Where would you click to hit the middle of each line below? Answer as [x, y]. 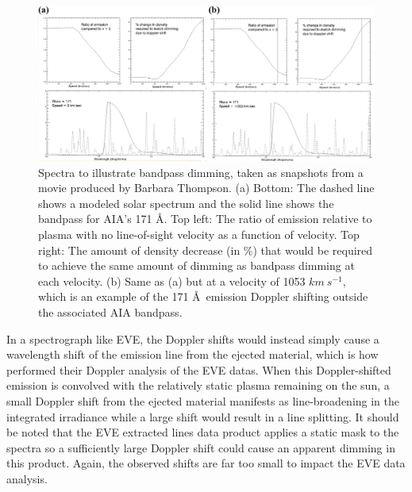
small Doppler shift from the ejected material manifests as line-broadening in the [203, 400]
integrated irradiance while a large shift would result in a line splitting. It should [203, 416]
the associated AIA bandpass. [110, 311]
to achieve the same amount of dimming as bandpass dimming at [196, 265]
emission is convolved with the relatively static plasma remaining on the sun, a [198, 385]
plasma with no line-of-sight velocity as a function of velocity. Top [199, 234]
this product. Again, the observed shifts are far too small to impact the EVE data [206, 463]
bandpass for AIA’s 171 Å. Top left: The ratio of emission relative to [205, 219]
